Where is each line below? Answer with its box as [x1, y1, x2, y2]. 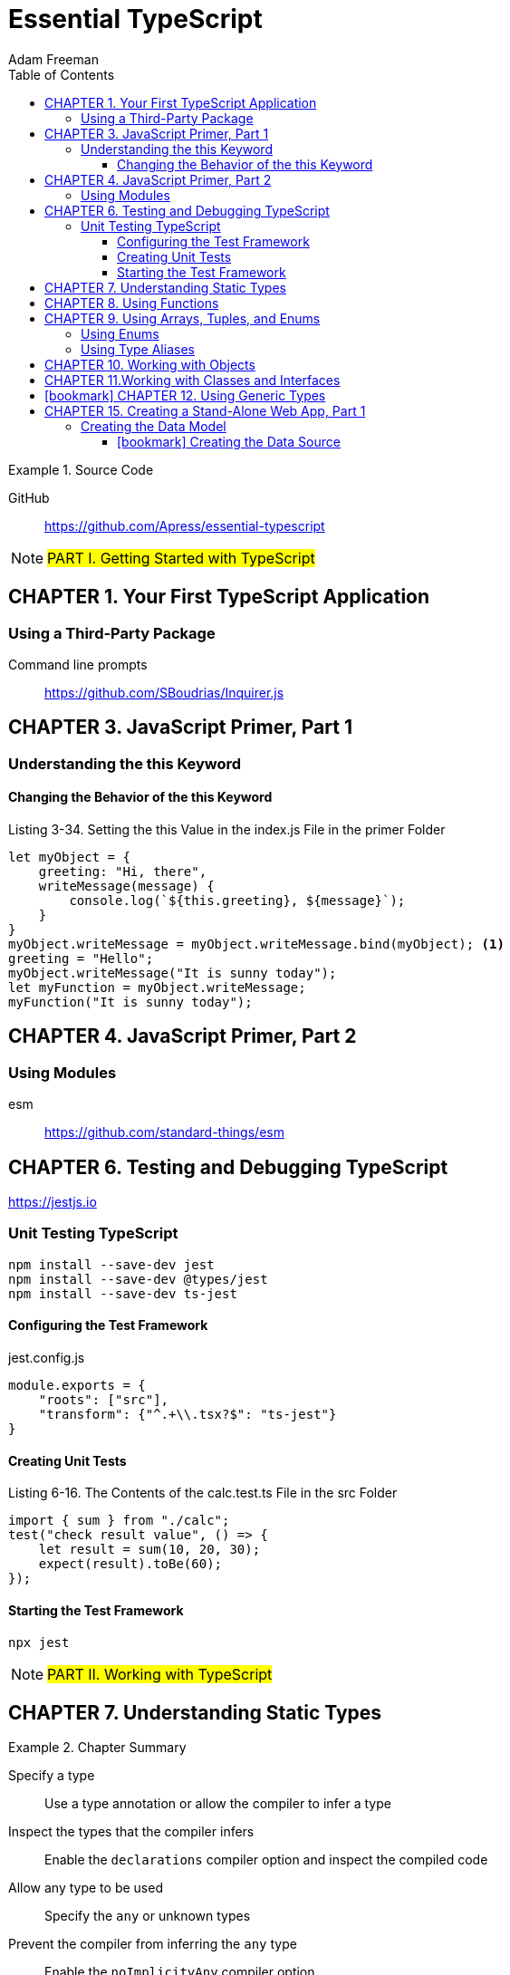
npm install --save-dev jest [8, 1257, 215, 1272]
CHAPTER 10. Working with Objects [44, 356, 255, 372]
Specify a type [8, 1768, 95, 1784]
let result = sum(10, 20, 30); [38, 1542, 261, 1557]
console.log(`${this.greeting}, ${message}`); [69, 893, 406, 909]
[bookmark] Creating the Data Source [117, 433, 341, 449]
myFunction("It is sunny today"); [8, 995, 253, 1010]
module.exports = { [8, 1378, 146, 1393]
